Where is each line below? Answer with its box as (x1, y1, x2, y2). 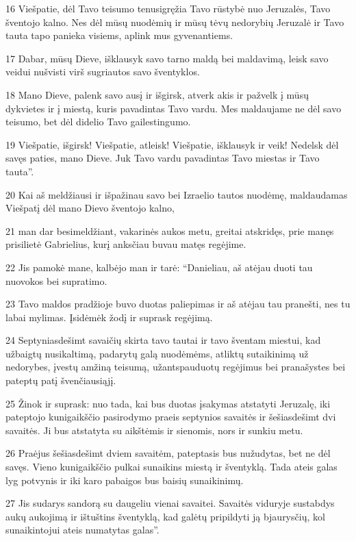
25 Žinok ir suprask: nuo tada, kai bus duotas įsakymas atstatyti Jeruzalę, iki (5, 396, 331, 410)
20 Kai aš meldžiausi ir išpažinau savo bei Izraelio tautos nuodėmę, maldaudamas (5, 187, 348, 201)
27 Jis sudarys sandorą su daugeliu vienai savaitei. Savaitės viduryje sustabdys (5, 496, 335, 510)
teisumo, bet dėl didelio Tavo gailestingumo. (5, 114, 191, 129)
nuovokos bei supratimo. (5, 273, 107, 288)
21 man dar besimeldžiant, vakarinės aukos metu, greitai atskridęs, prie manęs (5, 223, 334, 238)
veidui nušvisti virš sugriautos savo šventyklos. (5, 64, 200, 79)
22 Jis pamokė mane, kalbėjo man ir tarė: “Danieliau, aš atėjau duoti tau (5, 260, 313, 274)
